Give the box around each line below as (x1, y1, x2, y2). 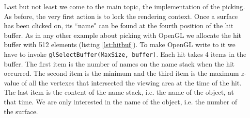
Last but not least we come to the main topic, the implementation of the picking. (4, 1, 245, 11)
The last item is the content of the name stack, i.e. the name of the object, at (4, 87, 234, 97)
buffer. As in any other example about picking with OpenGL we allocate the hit (4, 30, 242, 40)
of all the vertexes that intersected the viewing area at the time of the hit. (21, 77, 242, 87)
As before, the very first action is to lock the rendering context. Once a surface (4, 11, 238, 21)
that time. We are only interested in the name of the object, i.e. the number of (4, 97, 237, 106)
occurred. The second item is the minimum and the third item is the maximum (4, 68, 239, 78)
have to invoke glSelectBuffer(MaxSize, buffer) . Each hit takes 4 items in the (4, 49, 247, 59)
